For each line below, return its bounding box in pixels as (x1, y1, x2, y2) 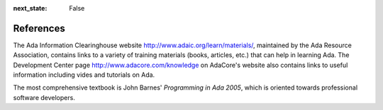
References (13, 22, 65, 35)
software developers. (13, 93, 76, 102)
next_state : (13, 4, 48, 12)
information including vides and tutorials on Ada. (13, 71, 155, 79)
